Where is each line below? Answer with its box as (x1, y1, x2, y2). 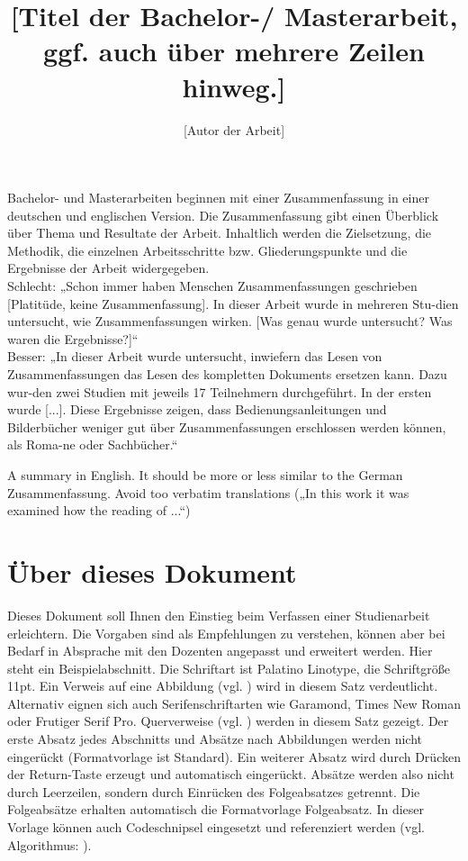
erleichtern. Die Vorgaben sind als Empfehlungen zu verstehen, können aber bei (7, 623, 445, 642)
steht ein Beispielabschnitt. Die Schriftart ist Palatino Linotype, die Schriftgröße (7, 658, 451, 677)
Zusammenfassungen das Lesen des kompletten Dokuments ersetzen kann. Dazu (7, 365, 447, 384)
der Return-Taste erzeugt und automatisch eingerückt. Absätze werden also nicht (7, 765, 454, 784)
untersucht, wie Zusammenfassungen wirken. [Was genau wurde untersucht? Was (7, 312, 453, 331)
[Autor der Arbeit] (183, 120, 285, 139)
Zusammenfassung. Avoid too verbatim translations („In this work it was (7, 483, 409, 502)
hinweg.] (182, 68, 286, 104)
